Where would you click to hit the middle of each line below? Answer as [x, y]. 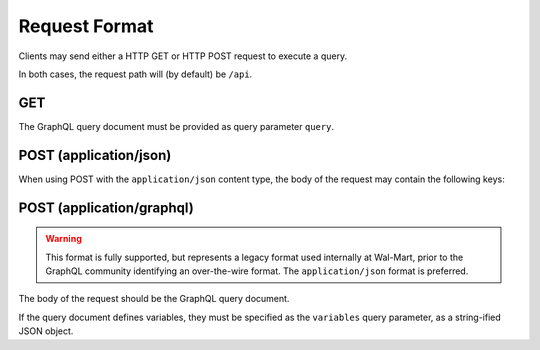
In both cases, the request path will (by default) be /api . [135, 74]
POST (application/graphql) [106, 207]
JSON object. [46, 331]
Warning [63, 239]
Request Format [86, 26]
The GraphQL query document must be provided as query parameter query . [176, 126]
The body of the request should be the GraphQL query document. [154, 299]
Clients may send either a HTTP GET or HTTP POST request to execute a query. [183, 56]
